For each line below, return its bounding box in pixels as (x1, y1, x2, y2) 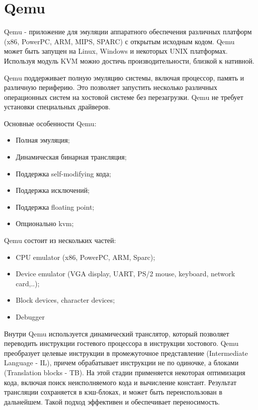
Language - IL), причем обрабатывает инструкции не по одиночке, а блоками (4, 357, 239, 368)
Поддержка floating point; (15, 201, 94, 212)
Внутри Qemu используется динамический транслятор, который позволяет (4, 328, 229, 338)
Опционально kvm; (15, 218, 74, 229)
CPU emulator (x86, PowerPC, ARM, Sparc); (15, 251, 155, 262)
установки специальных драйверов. (4, 101, 111, 112)
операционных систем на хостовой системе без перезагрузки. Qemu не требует (4, 91, 244, 102)
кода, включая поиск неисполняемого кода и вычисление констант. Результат (4, 377, 237, 387)
